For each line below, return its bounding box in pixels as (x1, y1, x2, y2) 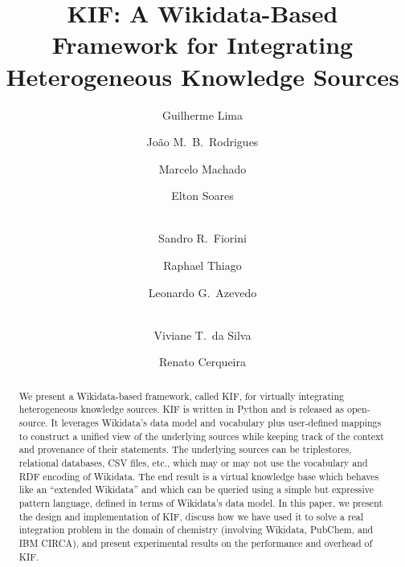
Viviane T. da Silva (153, 326, 252, 343)
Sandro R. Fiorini (158, 230, 247, 247)
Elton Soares (171, 187, 234, 204)
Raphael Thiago (163, 257, 242, 274)
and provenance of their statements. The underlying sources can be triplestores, (18, 443, 352, 456)
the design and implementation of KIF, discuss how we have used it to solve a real (18, 509, 364, 523)
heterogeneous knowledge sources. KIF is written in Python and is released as (18, 402, 344, 416)
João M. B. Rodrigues (146, 133, 259, 150)
